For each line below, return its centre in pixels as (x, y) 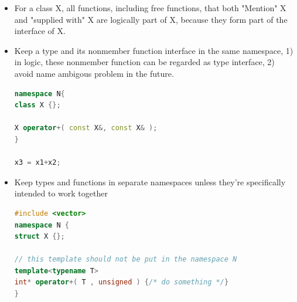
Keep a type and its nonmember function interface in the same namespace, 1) (154, 50)
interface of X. (40, 31)
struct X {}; (40, 237)
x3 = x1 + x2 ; (37, 163)
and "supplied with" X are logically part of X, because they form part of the (151, 19)
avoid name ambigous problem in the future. (94, 73)
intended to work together (61, 193)
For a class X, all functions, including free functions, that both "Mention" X (150, 8)
